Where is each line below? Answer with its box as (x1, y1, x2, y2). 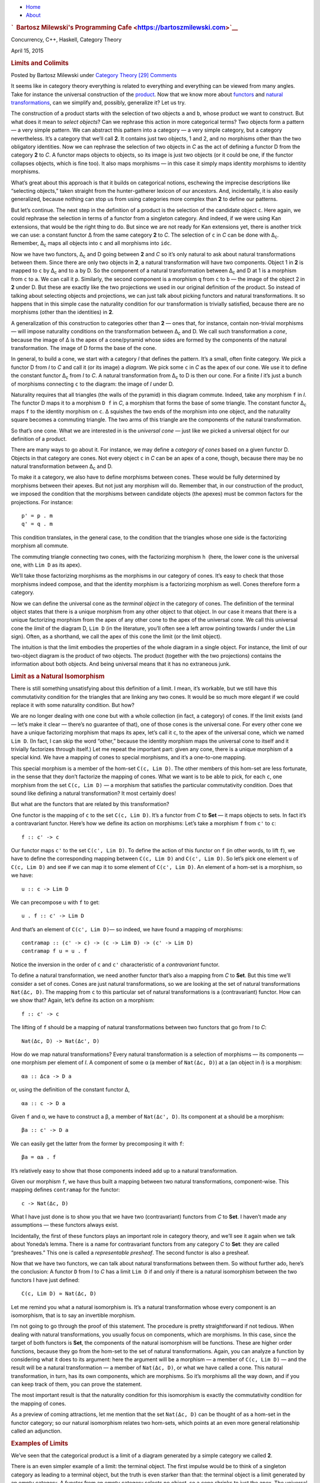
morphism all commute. (11, 542, 69, 549)
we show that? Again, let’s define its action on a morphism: (11, 997, 155, 1004)
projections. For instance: (11, 498, 73, 505)
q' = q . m (21, 521, 53, 527)
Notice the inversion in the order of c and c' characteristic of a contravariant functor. (11, 961, 220, 968)
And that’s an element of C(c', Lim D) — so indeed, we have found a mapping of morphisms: (11, 925, 243, 933)
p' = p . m (21, 513, 53, 519)
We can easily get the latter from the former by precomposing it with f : (11, 1140, 184, 1147)
